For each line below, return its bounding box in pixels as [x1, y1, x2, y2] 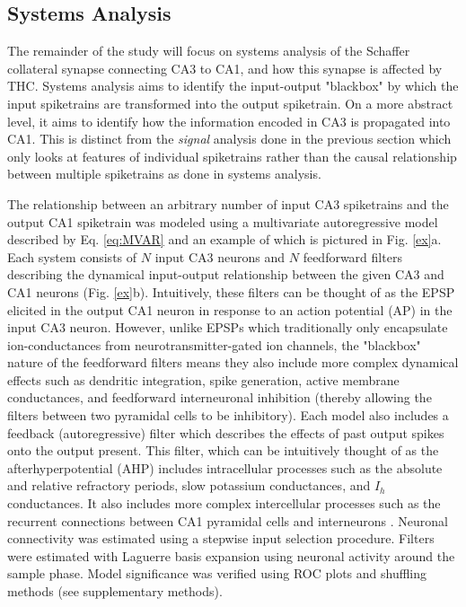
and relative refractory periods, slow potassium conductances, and [7, 476, 371, 495]
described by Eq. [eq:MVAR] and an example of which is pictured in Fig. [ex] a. [7, 230, 442, 249]
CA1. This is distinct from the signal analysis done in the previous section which [7, 129, 452, 148]
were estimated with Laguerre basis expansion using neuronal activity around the [7, 546, 455, 565]
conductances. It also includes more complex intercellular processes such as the [7, 494, 441, 513]
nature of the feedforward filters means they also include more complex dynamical [7, 353, 459, 372]
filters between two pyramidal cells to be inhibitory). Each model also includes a [7, 406, 449, 425]
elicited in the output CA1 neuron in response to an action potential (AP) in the [7, 300, 453, 319]
